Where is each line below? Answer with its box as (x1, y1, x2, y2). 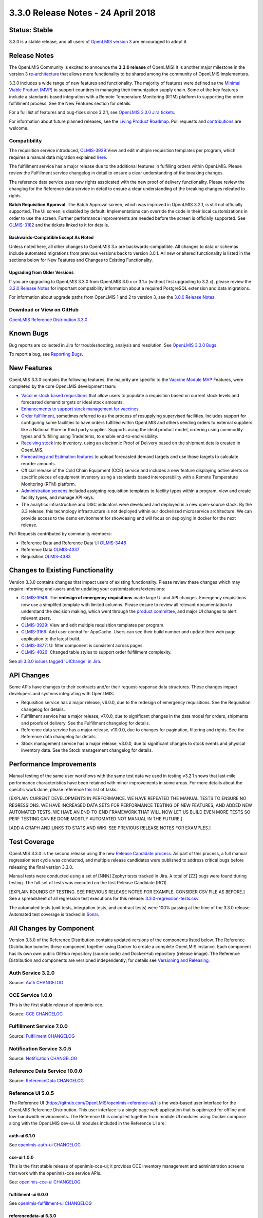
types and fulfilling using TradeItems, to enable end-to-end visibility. (21, 433, 158, 439)
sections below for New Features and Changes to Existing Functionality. (9, 257, 153, 263)
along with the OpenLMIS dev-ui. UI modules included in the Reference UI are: (9, 1121, 166, 1126)
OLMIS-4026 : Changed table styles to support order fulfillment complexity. (21, 649, 172, 655)
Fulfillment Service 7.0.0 (9, 1023, 68, 1030)
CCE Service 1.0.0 (9, 991, 53, 998)
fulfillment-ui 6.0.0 (9, 1191, 48, 1197)
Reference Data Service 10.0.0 (9, 1067, 83, 1074)
